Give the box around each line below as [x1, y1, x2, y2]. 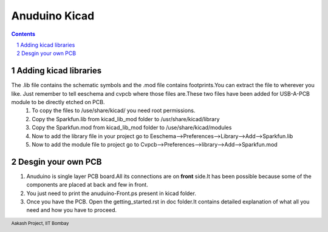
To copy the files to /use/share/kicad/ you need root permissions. [32, 107, 196, 114]
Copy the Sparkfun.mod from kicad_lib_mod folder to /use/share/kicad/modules [32, 124, 232, 131]
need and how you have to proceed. [26, 207, 117, 214]
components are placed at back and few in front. [26, 181, 148, 188]
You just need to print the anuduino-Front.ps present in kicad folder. [26, 190, 197, 197]
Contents [11, 30, 36, 38]
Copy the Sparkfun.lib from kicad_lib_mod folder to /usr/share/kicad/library [32, 115, 220, 122]
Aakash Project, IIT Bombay [11, 220, 69, 227]
